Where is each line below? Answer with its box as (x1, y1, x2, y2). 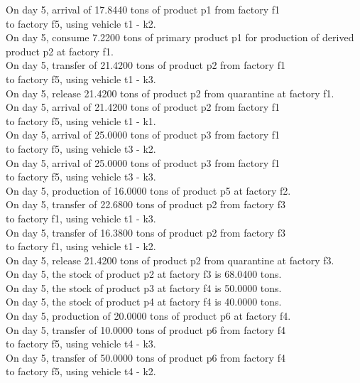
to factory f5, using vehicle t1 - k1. (6, 113, 156, 128)
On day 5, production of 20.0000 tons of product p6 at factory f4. (6, 308, 291, 323)
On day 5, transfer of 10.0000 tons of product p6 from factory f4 (6, 322, 285, 337)
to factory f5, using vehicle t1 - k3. (6, 71, 156, 86)
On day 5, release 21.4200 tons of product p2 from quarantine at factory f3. (6, 252, 334, 267)
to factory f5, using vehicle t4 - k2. (6, 364, 156, 379)
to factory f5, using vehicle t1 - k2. (6, 16, 156, 31)
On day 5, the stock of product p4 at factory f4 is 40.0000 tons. (6, 294, 282, 309)
